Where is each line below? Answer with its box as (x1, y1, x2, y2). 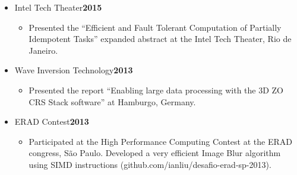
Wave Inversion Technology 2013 (14, 64, 133, 76)
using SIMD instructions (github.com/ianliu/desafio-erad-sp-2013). (29, 158, 271, 170)
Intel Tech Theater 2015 (14, 1, 102, 13)
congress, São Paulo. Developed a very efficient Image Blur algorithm (29, 147, 281, 159)
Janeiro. (29, 44, 58, 56)
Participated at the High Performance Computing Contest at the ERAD (29, 135, 292, 147)
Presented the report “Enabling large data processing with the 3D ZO (29, 83, 284, 96)
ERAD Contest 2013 (14, 115, 89, 128)
